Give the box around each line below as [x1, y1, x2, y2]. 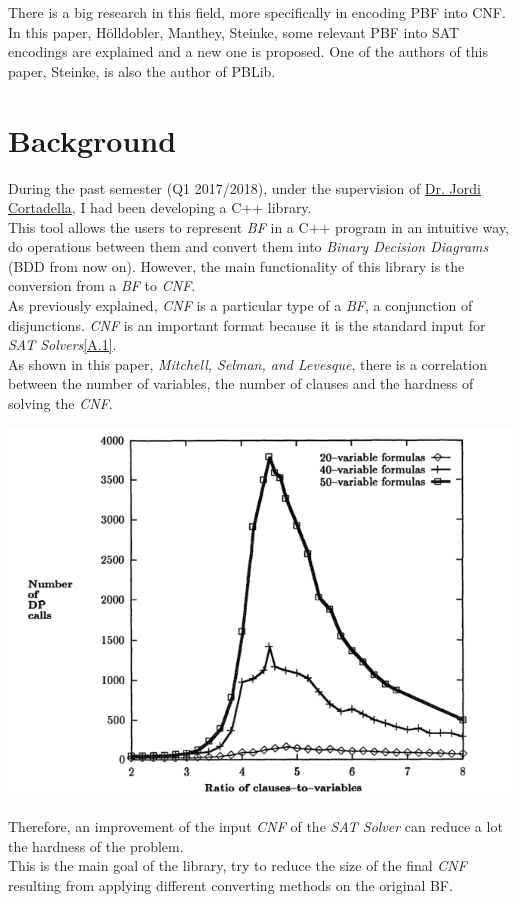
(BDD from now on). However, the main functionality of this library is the [8, 255, 465, 276]
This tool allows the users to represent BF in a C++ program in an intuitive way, [8, 216, 510, 237]
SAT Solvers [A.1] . [8, 334, 117, 355]
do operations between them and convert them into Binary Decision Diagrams [8, 236, 489, 257]
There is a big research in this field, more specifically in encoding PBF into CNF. [8, 2, 506, 22]
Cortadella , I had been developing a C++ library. [8, 197, 312, 218]
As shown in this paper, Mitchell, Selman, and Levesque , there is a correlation [8, 353, 487, 374]
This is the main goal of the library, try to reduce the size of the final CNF [8, 855, 467, 876]
